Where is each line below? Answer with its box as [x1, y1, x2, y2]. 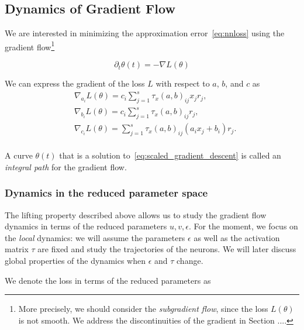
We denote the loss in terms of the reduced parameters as [5, 274, 211, 286]
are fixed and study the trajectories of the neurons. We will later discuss [37, 243, 296, 255]
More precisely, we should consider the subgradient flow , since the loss [18, 302, 268, 315]
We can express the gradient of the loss [5, 77, 145, 90]
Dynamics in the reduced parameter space [5, 185, 208, 200]
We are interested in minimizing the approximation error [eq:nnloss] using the [5, 27, 285, 39]
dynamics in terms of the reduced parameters [5, 220, 167, 232]
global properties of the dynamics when [5, 254, 146, 266]
